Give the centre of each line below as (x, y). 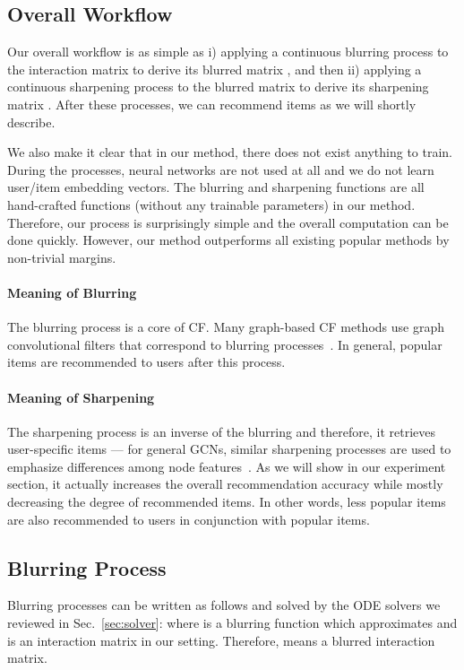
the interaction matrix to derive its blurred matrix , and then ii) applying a (215, 69)
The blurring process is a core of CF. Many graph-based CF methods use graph (226, 327)
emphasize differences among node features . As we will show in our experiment (227, 466)
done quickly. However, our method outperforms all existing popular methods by (228, 240)
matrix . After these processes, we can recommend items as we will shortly (212, 104)
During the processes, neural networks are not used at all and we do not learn (221, 169)
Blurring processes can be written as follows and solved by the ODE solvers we (224, 605)
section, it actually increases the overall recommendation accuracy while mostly (225, 484)
